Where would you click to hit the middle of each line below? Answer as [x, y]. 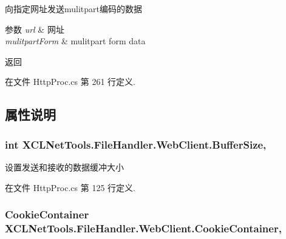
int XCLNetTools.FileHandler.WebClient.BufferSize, [136, 144]
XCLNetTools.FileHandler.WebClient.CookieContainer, [143, 228]
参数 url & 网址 [35, 29]
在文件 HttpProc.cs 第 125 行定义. [70, 187]
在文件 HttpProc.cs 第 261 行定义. [70, 82]
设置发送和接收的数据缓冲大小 [64, 167]
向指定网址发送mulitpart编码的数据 [74, 8]
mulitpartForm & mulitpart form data [75, 41]
